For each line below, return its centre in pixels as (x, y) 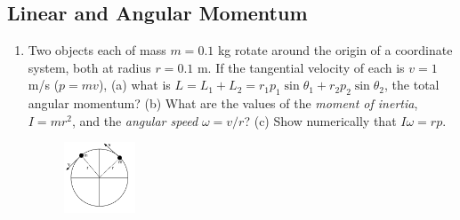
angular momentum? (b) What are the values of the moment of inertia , (223, 103)
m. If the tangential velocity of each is (301, 67)
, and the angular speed (135, 120)
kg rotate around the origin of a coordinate (335, 50)
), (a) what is (134, 85)
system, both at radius (89, 67)
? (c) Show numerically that (320, 120)
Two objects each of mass (97, 50)
